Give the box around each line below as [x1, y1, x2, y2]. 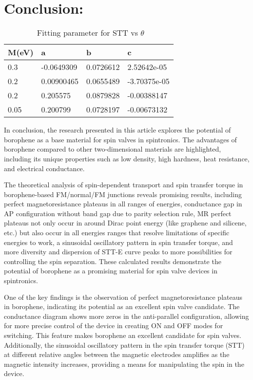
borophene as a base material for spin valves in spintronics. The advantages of [4, 134, 237, 144]
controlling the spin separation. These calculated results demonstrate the [4, 256, 221, 266]
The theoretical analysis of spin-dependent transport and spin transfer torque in [4, 179, 243, 190]
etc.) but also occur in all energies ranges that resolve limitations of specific [4, 227, 230, 238]
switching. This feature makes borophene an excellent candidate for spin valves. [4, 330, 241, 340]
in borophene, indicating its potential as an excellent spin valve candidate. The [4, 301, 240, 312]
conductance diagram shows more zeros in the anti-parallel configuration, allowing [4, 311, 249, 321]
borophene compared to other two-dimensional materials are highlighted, [4, 144, 221, 154]
